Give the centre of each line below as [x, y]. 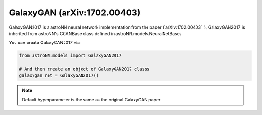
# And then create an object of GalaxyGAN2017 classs [84, 69]
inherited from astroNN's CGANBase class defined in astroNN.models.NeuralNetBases [95, 33]
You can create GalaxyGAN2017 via [44, 43]
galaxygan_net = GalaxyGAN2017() [59, 76]
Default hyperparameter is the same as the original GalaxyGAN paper [91, 100]
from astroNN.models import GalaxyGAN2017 [70, 55]
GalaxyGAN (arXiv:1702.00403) [75, 13]
